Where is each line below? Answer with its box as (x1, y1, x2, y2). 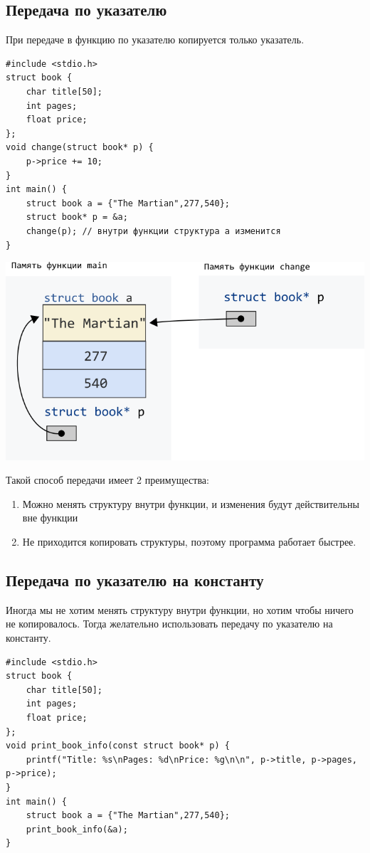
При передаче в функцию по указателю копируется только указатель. (6, 32, 305, 47)
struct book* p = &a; (26, 212, 128, 223)
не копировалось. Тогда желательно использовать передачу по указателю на (6, 616, 333, 631)
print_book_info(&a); (26, 824, 128, 835)
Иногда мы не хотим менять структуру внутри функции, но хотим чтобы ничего (6, 602, 354, 617)
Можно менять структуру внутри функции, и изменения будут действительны (22, 496, 359, 511)
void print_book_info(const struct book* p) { (6, 741, 230, 751)
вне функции (22, 510, 78, 525)
